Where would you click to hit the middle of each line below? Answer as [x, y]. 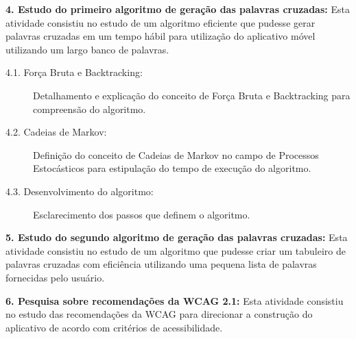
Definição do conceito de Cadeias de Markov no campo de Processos [176, 154]
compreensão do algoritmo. [90, 109]
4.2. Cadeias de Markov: [56, 132]
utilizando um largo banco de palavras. [87, 49]
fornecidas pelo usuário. [55, 277]
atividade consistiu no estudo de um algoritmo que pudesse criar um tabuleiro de [176, 250]
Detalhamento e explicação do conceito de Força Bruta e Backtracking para [192, 95]
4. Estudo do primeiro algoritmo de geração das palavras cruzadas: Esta [178, 9]
